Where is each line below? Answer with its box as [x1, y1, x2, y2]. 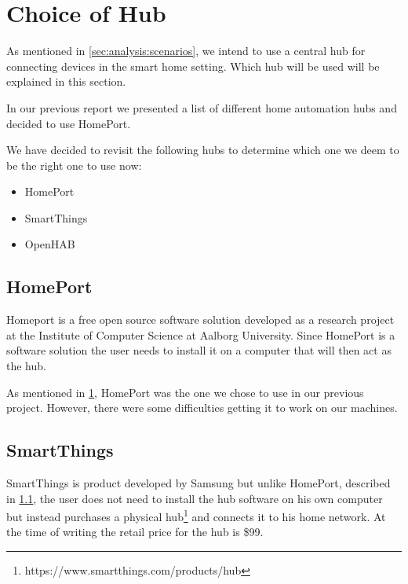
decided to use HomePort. [6, 115, 131, 131]
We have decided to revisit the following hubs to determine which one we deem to [6, 141, 399, 158]
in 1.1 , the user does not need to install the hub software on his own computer [6, 490, 383, 506]
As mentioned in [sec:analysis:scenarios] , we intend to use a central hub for [6, 42, 366, 59]
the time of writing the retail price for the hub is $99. [6, 523, 264, 540]
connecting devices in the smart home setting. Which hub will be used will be [6, 57, 380, 74]
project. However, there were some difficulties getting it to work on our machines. [6, 399, 398, 416]
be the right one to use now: [6, 156, 142, 173]
